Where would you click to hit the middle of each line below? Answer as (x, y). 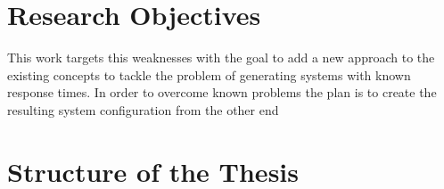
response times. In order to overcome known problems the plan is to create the (222, 92)
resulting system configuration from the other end (143, 109)
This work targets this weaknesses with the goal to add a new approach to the (221, 58)
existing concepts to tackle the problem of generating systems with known (209, 74)
